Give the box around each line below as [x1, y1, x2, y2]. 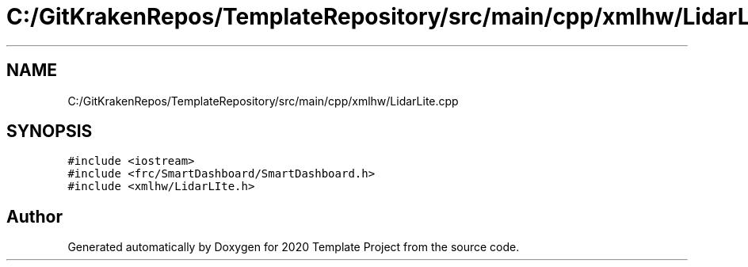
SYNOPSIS [6, 121, 93, 142]
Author [6, 206, 63, 227]
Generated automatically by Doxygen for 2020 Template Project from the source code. [67, 240, 520, 254]
